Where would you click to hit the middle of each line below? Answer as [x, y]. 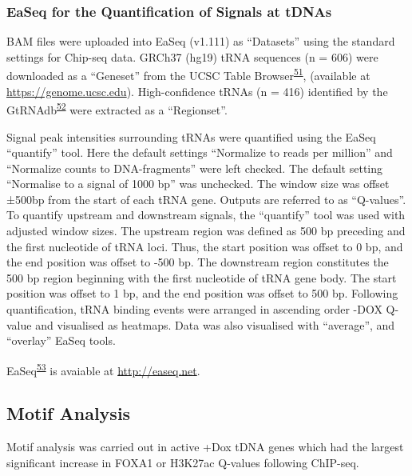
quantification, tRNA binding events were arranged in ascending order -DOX [194, 309]
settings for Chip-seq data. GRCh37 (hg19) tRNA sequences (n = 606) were [192, 56]
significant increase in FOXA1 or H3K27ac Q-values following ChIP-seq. [183, 462]
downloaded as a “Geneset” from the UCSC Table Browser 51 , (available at [188, 74]
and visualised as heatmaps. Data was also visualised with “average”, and [215, 324]
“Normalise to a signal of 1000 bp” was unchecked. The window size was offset [198, 184]
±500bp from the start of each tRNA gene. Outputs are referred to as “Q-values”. [206, 199]
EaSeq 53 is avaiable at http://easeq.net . [103, 369]
